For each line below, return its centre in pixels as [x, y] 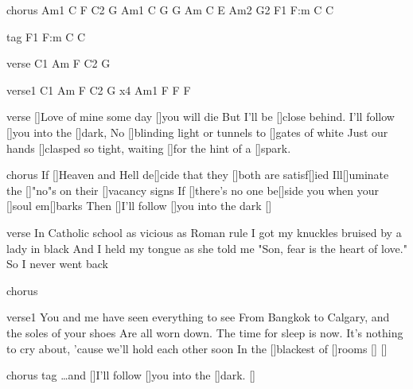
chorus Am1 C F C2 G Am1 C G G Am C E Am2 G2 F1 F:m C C [170, 10]
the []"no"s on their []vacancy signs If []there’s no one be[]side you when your [193, 190]
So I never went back [57, 264]
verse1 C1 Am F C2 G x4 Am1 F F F [99, 89]
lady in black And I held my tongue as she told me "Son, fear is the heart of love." [207, 248]
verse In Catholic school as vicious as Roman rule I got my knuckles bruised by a [204, 232]
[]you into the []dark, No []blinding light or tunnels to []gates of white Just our [197, 132]
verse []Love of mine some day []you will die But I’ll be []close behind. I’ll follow [201, 117]
